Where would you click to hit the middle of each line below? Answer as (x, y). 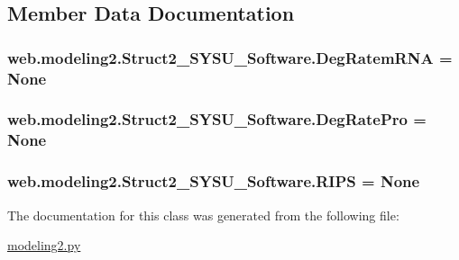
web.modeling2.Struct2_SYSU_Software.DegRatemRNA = (230, 57)
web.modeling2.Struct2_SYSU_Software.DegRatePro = (217, 119)
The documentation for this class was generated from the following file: (203, 215)
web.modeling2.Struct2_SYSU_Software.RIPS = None (214, 181)
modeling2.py (44, 245)
